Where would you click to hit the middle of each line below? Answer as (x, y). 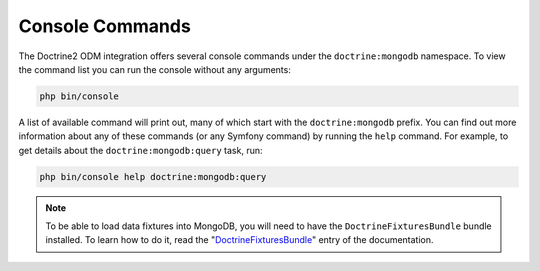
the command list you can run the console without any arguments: (155, 69)
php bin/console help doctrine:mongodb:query (153, 176)
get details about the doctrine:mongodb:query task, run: (140, 150)
